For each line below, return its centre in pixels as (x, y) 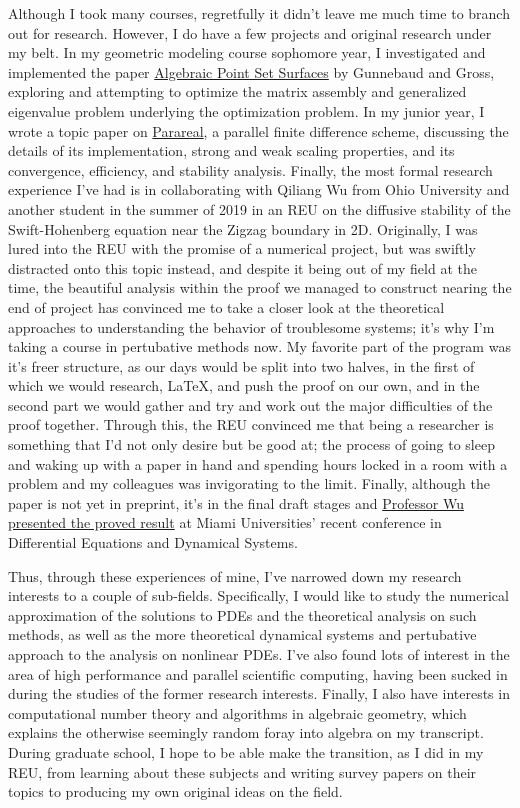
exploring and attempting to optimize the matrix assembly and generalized (237, 91)
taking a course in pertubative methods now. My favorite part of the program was (259, 346)
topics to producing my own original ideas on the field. (175, 791)
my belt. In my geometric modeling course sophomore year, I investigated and (247, 52)
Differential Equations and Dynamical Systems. (153, 542)
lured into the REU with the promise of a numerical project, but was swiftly (242, 248)
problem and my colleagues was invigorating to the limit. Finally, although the (249, 483)
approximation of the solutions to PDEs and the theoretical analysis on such (242, 614)
